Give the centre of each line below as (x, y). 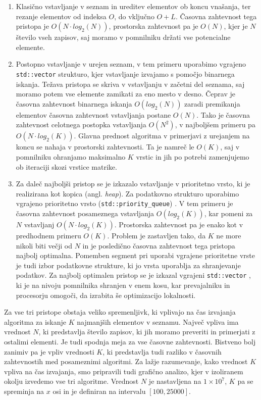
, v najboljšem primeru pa (215, 124)
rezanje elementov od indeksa (61, 16)
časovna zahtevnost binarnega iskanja (74, 103)
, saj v (230, 147)
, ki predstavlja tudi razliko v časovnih (162, 351)
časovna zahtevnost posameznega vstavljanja (85, 213)
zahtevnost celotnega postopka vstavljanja (81, 124)
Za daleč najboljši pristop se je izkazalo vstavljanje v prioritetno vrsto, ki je (133, 184)
